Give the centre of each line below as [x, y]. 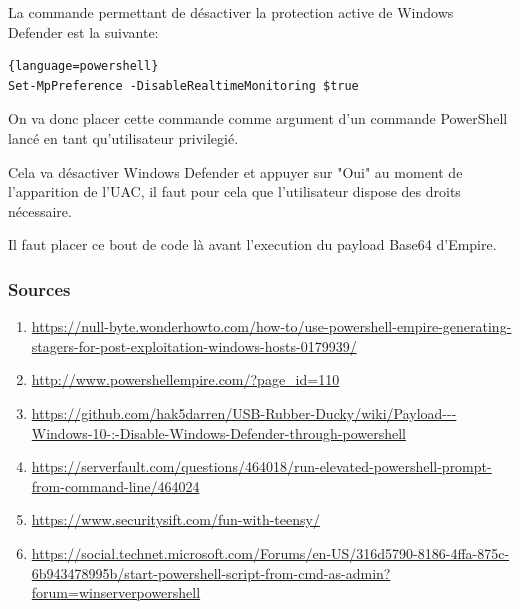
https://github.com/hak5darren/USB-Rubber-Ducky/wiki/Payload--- [244, 412]
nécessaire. [40, 210]
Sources [39, 288]
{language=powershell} [83, 66]
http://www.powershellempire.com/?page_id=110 [185, 379]
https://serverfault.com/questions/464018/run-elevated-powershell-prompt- [261, 466]
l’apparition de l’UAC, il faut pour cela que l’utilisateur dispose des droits [234, 191]
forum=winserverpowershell [116, 592]
